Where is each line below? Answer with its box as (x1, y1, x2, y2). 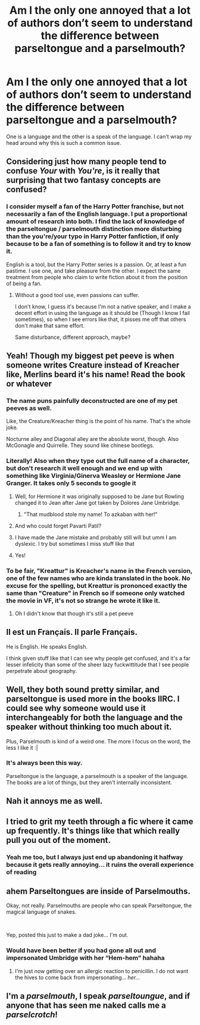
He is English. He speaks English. (6, 643, 88, 650)
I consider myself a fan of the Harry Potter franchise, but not (6, 202, 184, 211)
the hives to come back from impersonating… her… (14, 974, 140, 981)
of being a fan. (6, 280, 42, 287)
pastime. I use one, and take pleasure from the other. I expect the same (6, 267, 181, 274)
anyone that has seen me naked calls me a (6, 1001, 167, 1011)
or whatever (6, 379, 52, 389)
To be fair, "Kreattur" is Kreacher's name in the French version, (6, 566, 193, 575)
